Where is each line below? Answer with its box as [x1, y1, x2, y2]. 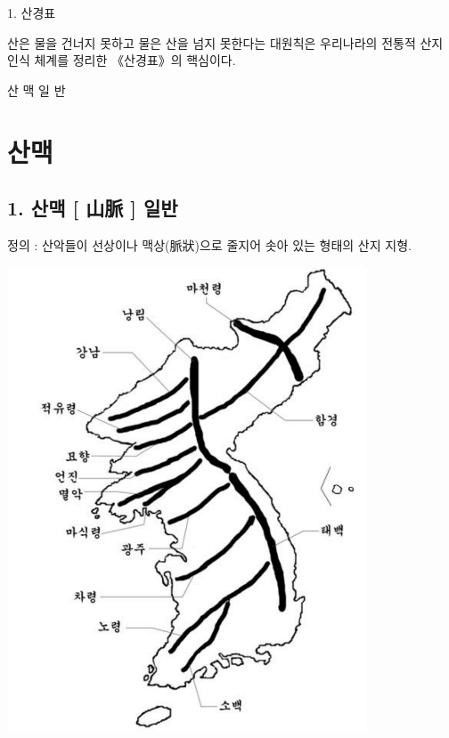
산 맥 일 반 [7, 80, 66, 99]
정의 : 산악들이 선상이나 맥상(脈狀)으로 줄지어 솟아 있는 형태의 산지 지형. [7, 235, 412, 254]
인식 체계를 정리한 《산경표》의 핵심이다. [7, 51, 236, 69]
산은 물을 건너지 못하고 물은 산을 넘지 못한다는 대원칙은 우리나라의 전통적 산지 [7, 33, 444, 52]
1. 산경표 [7, 4, 56, 21]
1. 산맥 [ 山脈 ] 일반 [7, 194, 178, 222]
